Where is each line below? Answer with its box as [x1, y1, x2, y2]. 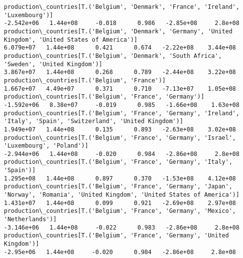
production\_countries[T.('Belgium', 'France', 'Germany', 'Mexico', [4, 207, 236, 215]
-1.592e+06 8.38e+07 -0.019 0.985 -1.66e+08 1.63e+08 [4, 101, 240, 108]
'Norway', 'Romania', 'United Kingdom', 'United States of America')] [4, 191, 240, 199]
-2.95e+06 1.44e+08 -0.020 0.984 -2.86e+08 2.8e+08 [4, 248, 236, 256]
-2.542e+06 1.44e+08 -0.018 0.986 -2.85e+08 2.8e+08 [4, 20, 240, 27]
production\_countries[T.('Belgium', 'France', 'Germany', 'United [4, 232, 229, 239]
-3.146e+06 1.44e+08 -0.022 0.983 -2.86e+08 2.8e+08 [4, 224, 240, 231]
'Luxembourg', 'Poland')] [4, 142, 88, 150]
